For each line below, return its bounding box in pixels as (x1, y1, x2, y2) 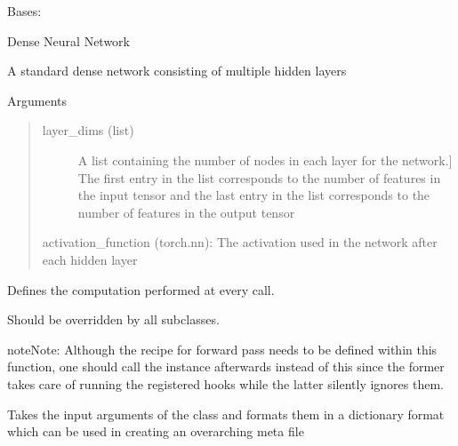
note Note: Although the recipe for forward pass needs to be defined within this (7, 339, 438, 358)
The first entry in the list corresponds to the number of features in (77, 168, 441, 187)
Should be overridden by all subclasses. (7, 310, 220, 329)
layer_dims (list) (42, 121, 134, 139)
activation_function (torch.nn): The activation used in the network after (42, 233, 438, 251)
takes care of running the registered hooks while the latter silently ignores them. (7, 374, 444, 393)
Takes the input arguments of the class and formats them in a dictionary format (7, 404, 445, 423)
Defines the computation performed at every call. (7, 280, 275, 299)
